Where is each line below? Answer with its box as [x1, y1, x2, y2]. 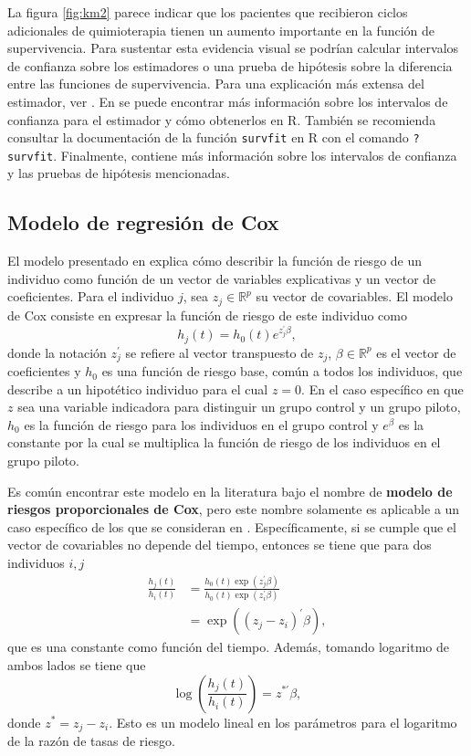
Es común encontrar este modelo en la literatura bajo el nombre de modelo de [7, 481, 453, 500]
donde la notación [7, 342, 107, 362]
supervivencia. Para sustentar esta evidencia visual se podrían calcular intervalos [7, 38, 459, 58]
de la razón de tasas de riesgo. [7, 730, 175, 750]
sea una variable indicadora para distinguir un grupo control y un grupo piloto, [17, 397, 461, 416]
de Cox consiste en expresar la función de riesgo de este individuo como [7, 305, 407, 324]
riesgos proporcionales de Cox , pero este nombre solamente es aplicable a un [7, 499, 460, 519]
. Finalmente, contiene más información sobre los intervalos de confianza [53, 145, 457, 164]
